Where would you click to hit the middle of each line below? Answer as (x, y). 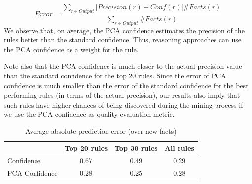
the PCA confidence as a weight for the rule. (71, 49)
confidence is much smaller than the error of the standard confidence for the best (126, 85)
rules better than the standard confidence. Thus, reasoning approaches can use (123, 40)
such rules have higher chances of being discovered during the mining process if (124, 104)
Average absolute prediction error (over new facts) (101, 130)
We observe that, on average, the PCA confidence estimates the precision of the (124, 30)
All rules (179, 148)
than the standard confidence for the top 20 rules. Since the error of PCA (115, 75)
